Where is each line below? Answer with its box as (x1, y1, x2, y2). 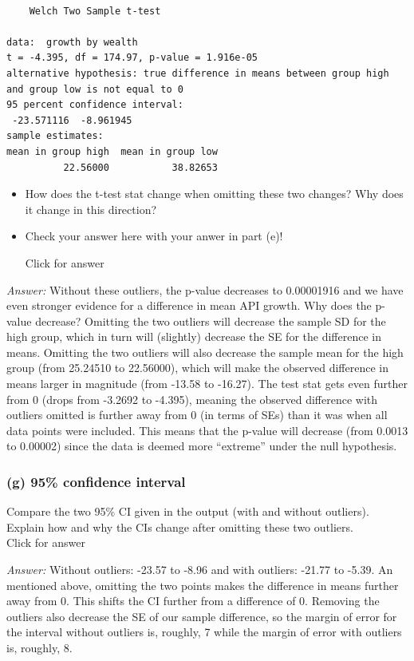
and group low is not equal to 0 (6, 83, 183, 95)
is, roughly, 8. (6, 639, 73, 655)
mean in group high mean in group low (6, 145, 218, 157)
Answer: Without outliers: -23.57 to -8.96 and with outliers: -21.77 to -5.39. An (6, 561, 393, 578)
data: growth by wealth (6, 36, 138, 48)
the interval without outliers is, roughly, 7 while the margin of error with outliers (6, 623, 402, 640)
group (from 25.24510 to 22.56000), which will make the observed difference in (6, 359, 388, 376)
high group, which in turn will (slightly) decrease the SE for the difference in (6, 328, 381, 345)
